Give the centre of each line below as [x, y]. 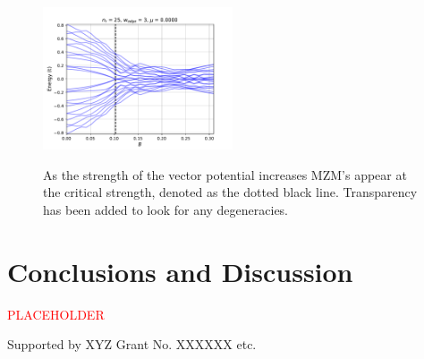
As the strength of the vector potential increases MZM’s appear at [225, 174]
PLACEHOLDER [56, 314]
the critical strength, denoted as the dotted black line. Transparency [230, 192]
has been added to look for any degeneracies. [166, 209]
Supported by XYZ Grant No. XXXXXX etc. [132, 344]
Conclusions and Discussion [180, 271]
